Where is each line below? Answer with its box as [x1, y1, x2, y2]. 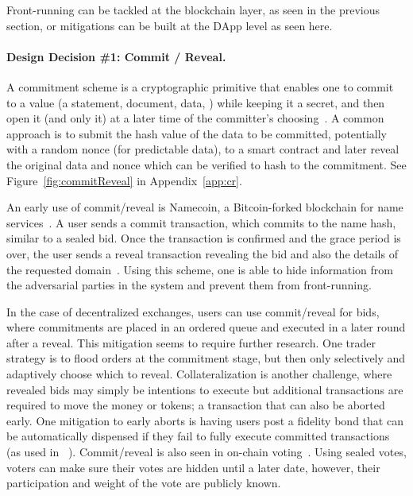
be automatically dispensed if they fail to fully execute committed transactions [6, 428, 390, 444]
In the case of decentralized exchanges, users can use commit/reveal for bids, [6, 303, 380, 320]
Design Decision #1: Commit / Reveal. [6, 48, 226, 64]
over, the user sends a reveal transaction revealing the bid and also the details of [6, 245, 398, 262]
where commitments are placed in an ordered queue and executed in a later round [6, 319, 406, 335]
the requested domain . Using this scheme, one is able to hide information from [6, 261, 393, 277]
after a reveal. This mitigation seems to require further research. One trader [6, 334, 376, 351]
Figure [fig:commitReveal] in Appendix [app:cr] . [6, 172, 242, 188]
